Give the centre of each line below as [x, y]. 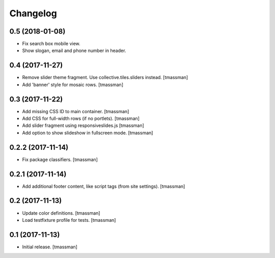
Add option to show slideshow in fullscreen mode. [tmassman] [88, 133]
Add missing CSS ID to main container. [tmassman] [76, 111]
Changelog [33, 13]
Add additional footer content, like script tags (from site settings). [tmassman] [104, 186]
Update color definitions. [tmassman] [61, 213]
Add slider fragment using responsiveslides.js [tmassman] [83, 125]
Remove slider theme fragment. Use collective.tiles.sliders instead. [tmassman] [105, 78]
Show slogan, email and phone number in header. [74, 50]
